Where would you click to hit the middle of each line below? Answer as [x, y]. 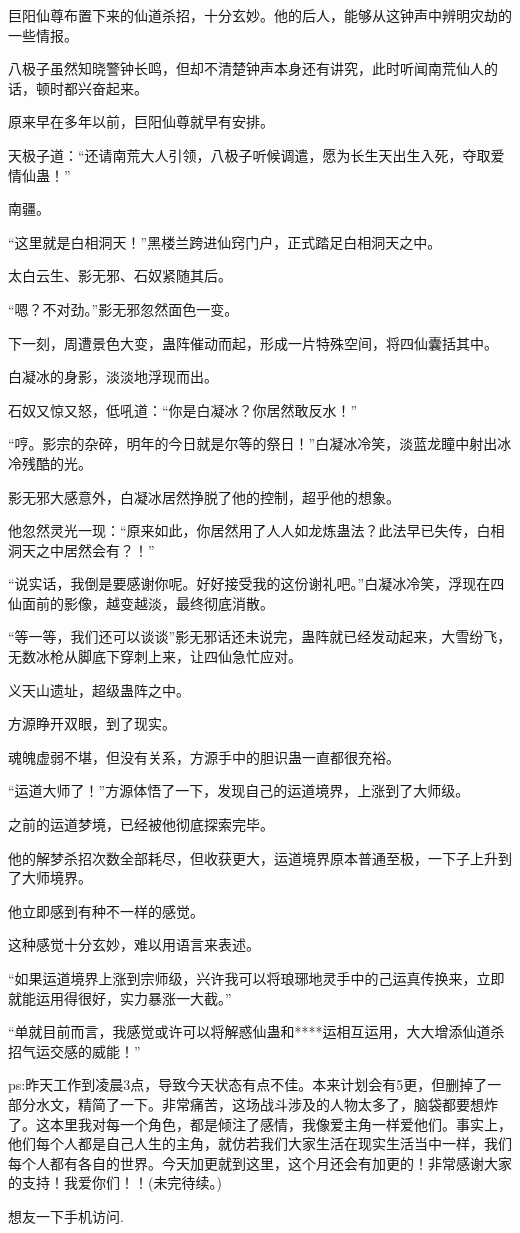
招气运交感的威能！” [74, 1050]
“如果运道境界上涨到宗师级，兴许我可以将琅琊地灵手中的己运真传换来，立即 [256, 978]
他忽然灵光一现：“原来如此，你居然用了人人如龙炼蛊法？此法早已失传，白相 [256, 530]
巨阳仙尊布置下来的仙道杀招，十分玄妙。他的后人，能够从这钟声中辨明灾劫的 [260, 15]
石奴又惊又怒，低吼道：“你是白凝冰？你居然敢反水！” [183, 409]
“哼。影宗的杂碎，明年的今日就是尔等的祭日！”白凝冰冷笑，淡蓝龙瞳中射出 [253, 443]
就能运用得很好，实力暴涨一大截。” [120, 997]
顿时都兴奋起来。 [91, 87]
